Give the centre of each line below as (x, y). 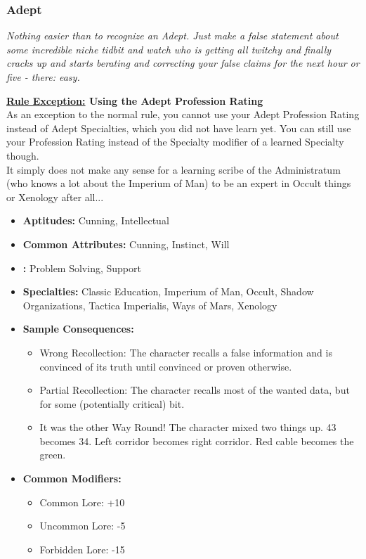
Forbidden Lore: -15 (82, 549)
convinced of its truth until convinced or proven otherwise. (166, 366)
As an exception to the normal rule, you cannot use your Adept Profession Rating (183, 114)
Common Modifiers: (72, 478)
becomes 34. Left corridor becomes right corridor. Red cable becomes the (197, 441)
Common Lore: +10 (82, 502)
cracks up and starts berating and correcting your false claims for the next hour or (183, 63)
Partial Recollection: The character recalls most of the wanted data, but (195, 390)
